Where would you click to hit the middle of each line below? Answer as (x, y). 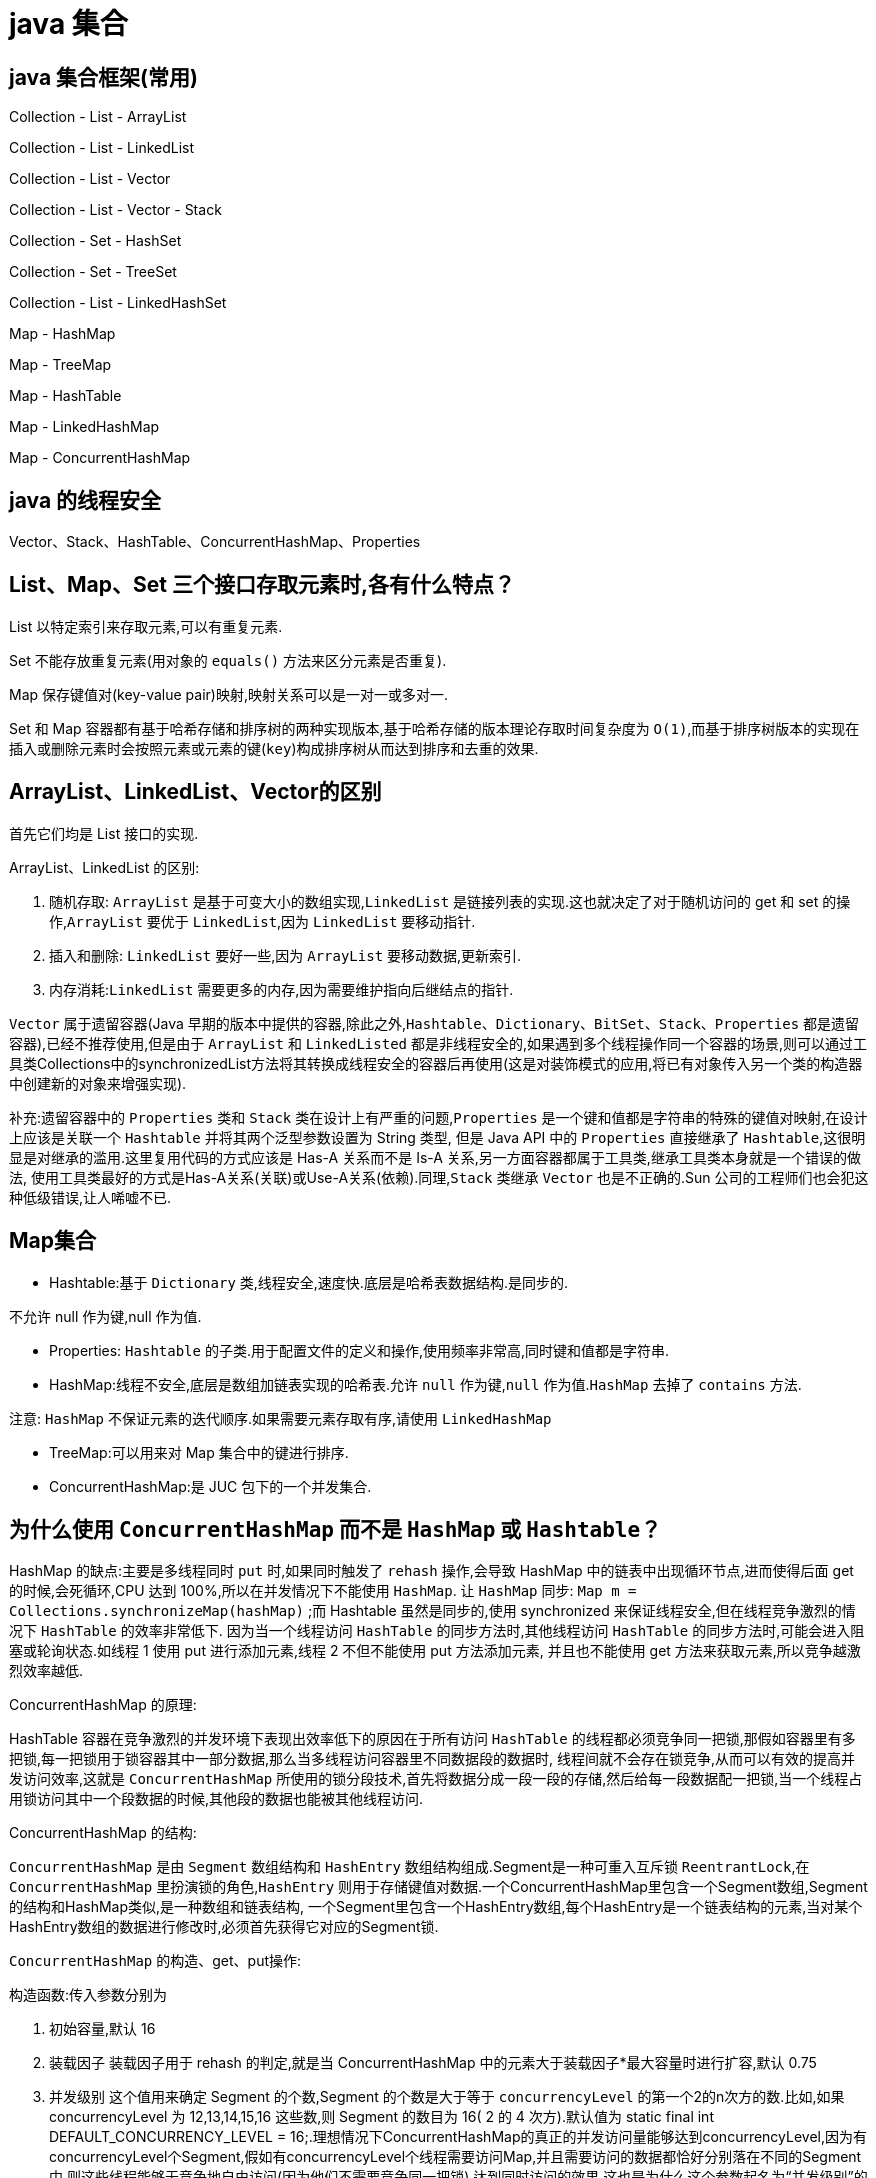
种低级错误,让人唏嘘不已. (90, 1197)
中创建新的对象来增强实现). (98, 1083)
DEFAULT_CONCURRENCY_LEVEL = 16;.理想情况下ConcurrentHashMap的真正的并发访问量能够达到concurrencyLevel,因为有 (458, 2137)
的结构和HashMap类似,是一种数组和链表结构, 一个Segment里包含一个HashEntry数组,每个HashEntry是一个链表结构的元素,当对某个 (436, 1907)
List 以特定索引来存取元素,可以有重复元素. (146, 626)
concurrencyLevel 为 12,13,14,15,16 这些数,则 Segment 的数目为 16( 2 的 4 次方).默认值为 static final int (381, 2117)
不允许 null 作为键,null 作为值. (105, 1316)
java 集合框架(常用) (103, 77)
